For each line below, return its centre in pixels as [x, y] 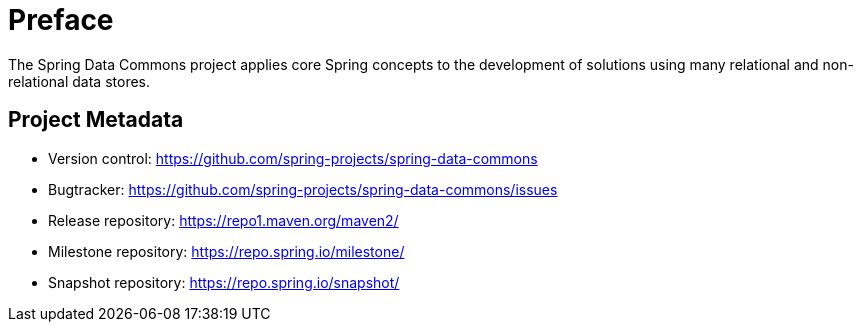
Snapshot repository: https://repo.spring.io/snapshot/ [224, 282]
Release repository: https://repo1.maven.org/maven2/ [223, 220]
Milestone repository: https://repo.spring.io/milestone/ [226, 251]
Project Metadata [96, 120]
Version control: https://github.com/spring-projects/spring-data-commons [293, 158]
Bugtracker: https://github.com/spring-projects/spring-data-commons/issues [303, 189]
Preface [61, 20]
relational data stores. [79, 81]
